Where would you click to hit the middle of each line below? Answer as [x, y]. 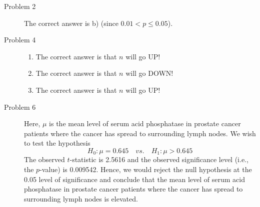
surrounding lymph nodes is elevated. [81, 198]
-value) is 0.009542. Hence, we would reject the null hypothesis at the [146, 169]
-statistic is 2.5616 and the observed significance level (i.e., [159, 159]
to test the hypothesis [57, 143]
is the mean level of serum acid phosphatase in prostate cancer [145, 123]
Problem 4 [20, 40]
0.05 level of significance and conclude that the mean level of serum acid [134, 179]
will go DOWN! [149, 73]
